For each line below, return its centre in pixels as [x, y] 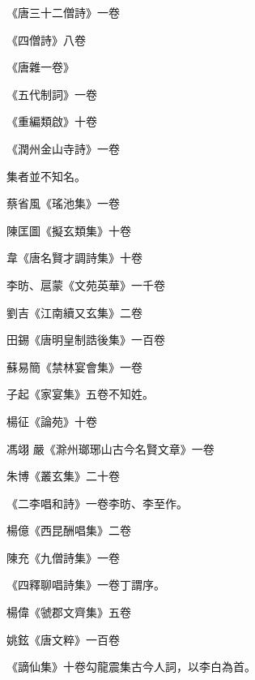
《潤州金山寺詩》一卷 [63, 148]
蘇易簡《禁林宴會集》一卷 [74, 366]
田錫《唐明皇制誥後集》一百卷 [86, 340]
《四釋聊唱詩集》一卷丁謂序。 [86, 585]
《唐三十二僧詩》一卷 [63, 12]
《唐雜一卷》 [40, 67]
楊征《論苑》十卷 [52, 421]
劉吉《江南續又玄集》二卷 [74, 312]
